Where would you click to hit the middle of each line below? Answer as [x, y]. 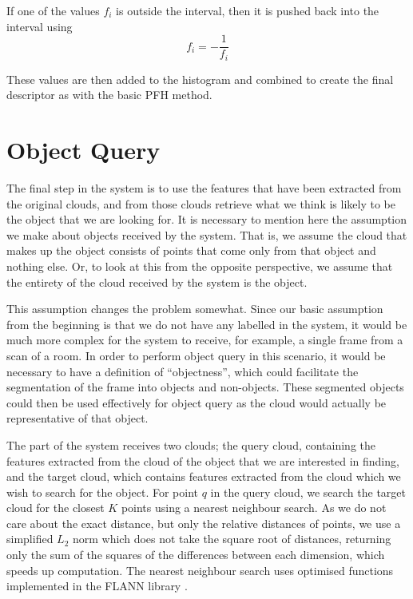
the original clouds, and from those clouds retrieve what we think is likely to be [201, 203]
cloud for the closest [56, 508]
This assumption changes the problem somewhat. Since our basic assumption [195, 309]
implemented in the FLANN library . [97, 586]
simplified [30, 539]
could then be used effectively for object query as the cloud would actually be [197, 402]
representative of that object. [77, 418]
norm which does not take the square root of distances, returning [232, 539]
